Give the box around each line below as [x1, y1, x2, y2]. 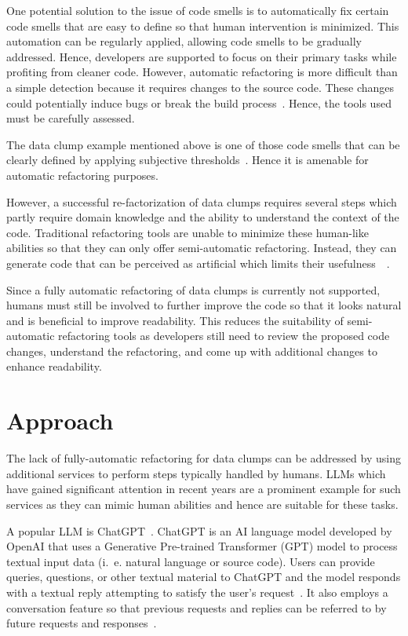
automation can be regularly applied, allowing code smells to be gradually [6, 33, 362, 49]
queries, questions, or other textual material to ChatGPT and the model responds [6, 568, 401, 585]
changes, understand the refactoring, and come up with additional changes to [6, 342, 377, 359]
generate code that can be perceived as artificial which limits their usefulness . [6, 254, 390, 271]
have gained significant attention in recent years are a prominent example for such [6, 481, 401, 497]
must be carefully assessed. [6, 110, 135, 126]
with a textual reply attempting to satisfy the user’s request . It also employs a [6, 583, 388, 600]
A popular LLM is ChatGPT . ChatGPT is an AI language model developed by [6, 522, 392, 539]
